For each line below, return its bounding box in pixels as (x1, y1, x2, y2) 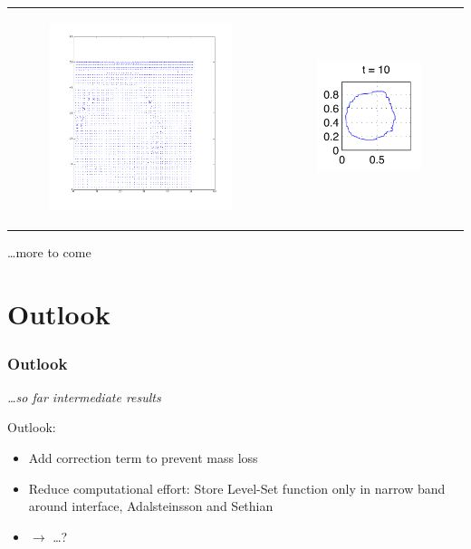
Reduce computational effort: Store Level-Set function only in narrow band (28, 478, 446, 497)
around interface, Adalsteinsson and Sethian (28, 496, 274, 515)
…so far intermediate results (7, 387, 161, 406)
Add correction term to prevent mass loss (28, 448, 258, 467)
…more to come (7, 242, 91, 261)
